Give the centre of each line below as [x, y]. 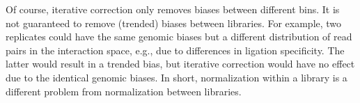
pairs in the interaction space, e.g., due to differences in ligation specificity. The [175, 50]
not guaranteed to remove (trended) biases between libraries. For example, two [174, 23]
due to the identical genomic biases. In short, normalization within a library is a [177, 77]
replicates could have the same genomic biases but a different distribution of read [179, 37]
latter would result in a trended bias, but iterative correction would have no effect [180, 64]
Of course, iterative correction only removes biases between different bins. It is [173, 9]
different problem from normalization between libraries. [124, 91]
